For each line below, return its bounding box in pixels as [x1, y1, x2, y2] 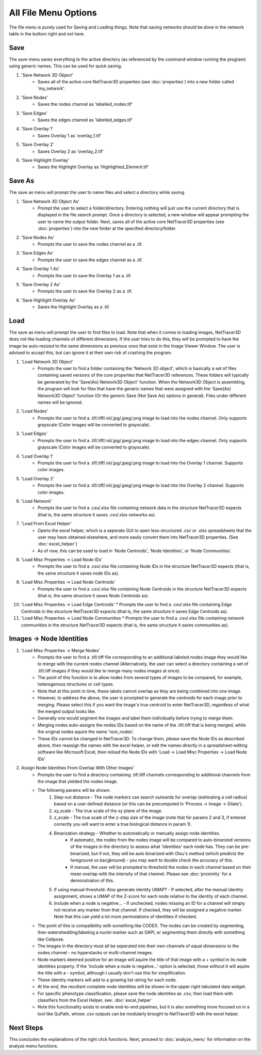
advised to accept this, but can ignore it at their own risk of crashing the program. [9, 350, 172, 356]
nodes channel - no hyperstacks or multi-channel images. [37, 950, 153, 956]
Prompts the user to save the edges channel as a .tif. [37, 257, 143, 263]
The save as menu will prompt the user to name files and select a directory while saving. [9, 190, 186, 195]
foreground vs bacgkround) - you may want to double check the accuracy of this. [70, 857, 233, 863]
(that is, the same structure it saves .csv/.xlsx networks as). [37, 512, 156, 517]
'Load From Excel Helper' [21, 521, 72, 527]
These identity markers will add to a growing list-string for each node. [37, 977, 177, 983]
